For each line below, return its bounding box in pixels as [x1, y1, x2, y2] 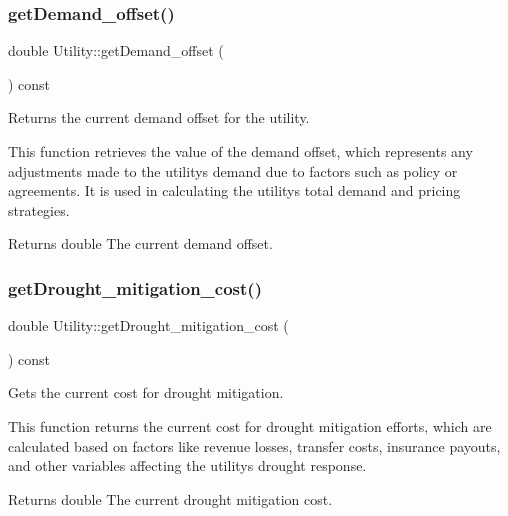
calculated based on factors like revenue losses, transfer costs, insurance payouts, [8, 435, 501, 456]
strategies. [8, 199, 70, 220]
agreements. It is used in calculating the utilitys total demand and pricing [8, 180, 461, 201]
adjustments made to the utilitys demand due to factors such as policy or [8, 160, 458, 181]
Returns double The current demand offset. [8, 233, 273, 254]
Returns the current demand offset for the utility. [8, 107, 310, 128]
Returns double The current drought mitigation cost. [8, 488, 333, 509]
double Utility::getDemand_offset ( [8, 40, 224, 61]
